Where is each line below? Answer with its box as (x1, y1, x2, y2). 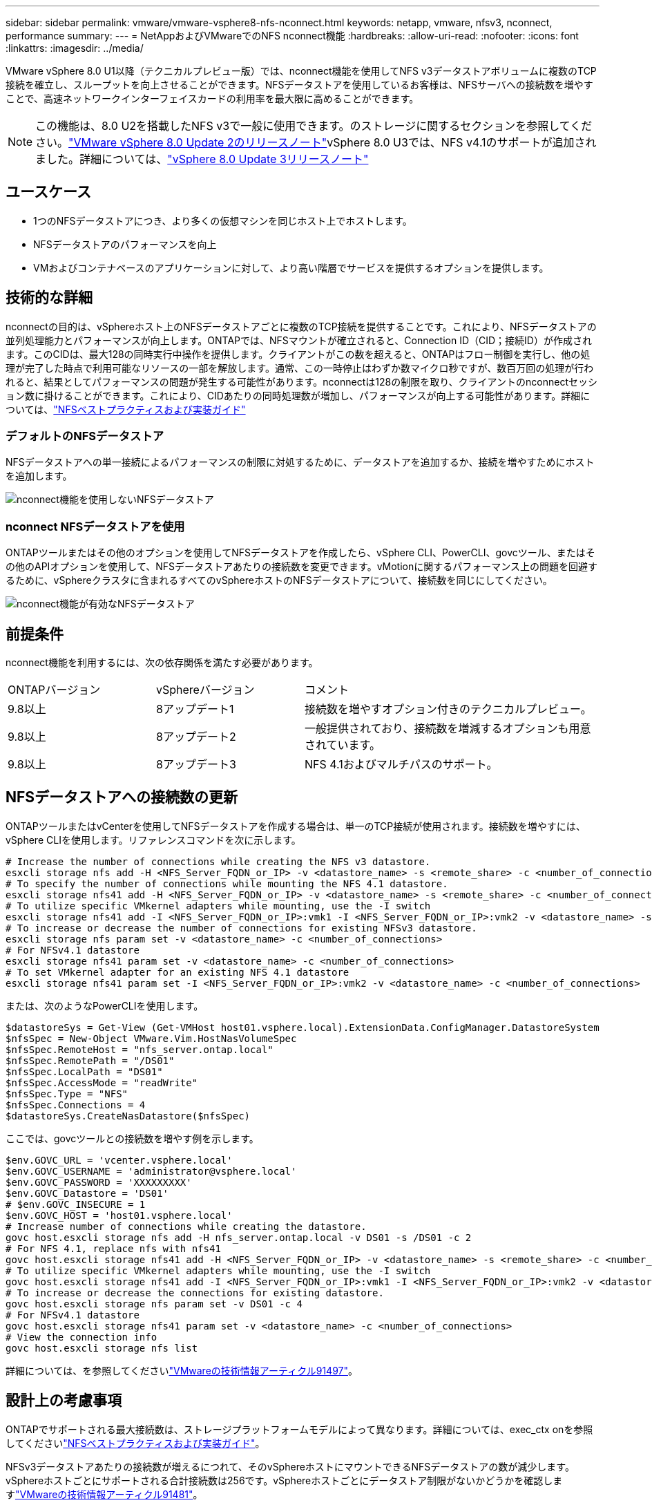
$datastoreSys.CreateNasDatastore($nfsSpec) (6, 1110, 251, 1121)
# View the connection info (6, 1331, 157, 1343)
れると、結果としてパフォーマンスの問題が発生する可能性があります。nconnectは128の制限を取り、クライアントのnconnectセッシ (6, 375, 598, 388)
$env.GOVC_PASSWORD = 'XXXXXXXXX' (6, 1176, 192, 1188)
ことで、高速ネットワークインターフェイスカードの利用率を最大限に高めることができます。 (6, 93, 419, 104)
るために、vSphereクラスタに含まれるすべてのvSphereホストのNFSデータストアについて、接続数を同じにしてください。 (6, 574, 553, 587)
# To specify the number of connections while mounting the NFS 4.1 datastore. (6, 878, 448, 889)
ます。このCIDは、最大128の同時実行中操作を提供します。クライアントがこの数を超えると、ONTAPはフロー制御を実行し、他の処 (6, 348, 591, 360)
